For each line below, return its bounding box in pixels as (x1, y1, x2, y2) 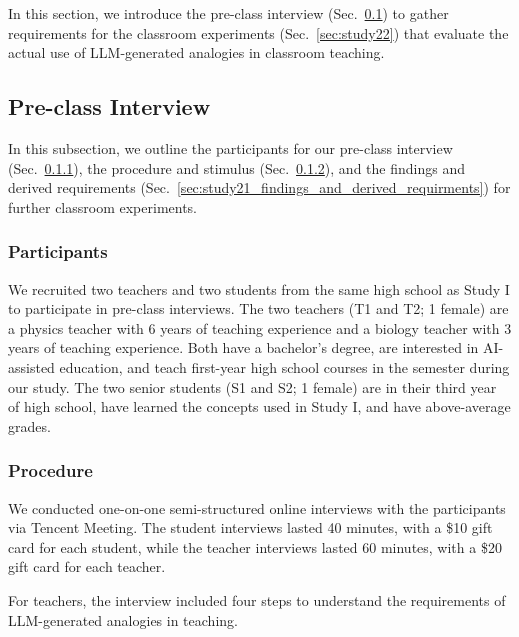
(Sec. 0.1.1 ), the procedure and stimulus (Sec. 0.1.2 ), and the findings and (8, 157, 465, 178)
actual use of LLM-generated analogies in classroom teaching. (8, 42, 385, 63)
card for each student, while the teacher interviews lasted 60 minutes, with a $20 (8, 536, 502, 557)
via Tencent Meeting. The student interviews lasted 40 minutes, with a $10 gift (8, 517, 493, 538)
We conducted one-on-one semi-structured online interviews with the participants (8, 497, 506, 518)
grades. (8, 415, 51, 436)
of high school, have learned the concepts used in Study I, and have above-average (8, 396, 511, 417)
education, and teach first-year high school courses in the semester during (59, 356, 510, 377)
